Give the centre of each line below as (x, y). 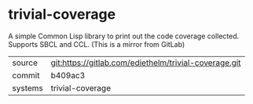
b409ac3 (68, 75)
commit (26, 75)
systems (27, 88)
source (25, 63)
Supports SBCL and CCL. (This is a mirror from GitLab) (97, 44)
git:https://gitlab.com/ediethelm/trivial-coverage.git (146, 63)
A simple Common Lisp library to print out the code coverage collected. (124, 36)
